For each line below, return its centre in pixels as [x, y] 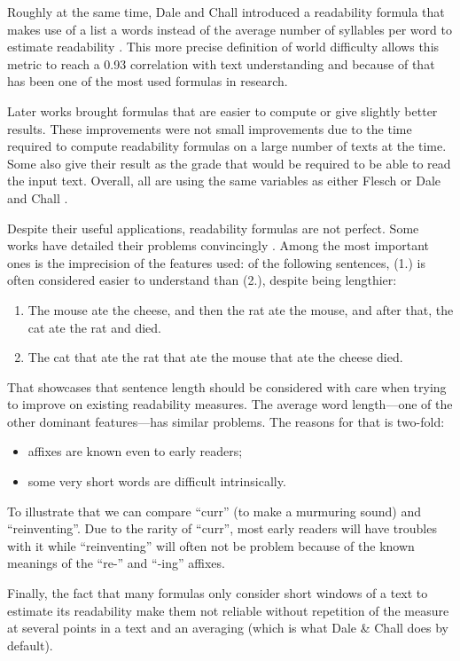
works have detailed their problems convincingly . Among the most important [218, 245]
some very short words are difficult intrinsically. [157, 481]
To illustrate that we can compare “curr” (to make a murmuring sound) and [214, 511]
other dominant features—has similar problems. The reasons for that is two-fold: [226, 421]
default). [30, 645]
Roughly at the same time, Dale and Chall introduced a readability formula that [226, 12]
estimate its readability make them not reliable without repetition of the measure [228, 610]
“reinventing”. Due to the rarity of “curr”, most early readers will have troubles [222, 528]
